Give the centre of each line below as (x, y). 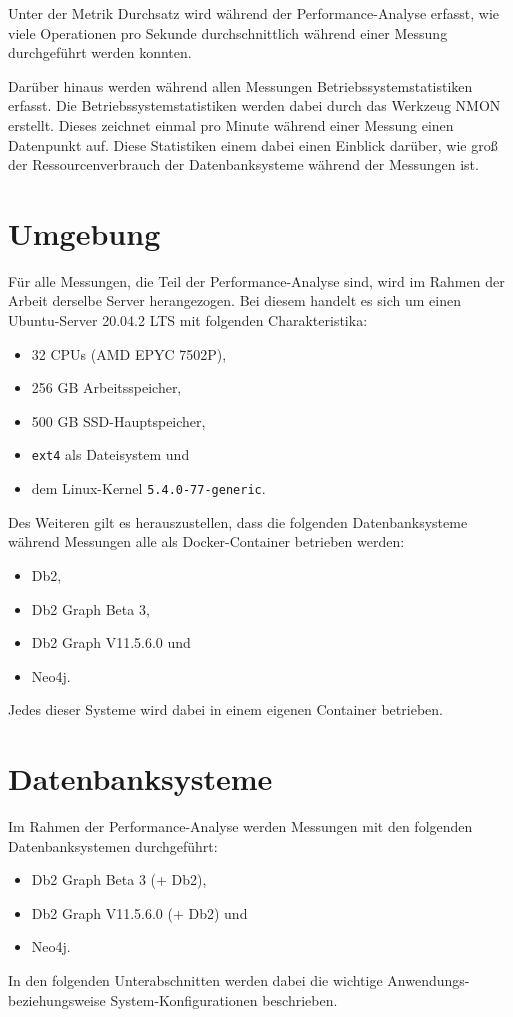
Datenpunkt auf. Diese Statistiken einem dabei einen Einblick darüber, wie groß (253, 144)
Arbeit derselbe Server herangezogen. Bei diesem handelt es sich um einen (234, 300)
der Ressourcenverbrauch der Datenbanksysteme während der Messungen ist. (243, 164)
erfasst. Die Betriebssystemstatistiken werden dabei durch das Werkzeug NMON (254, 105)
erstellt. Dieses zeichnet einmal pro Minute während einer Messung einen (231, 124)
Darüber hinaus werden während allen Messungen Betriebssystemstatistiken (240, 85)
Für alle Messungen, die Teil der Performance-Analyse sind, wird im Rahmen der (256, 280)
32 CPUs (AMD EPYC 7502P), (129, 353)
